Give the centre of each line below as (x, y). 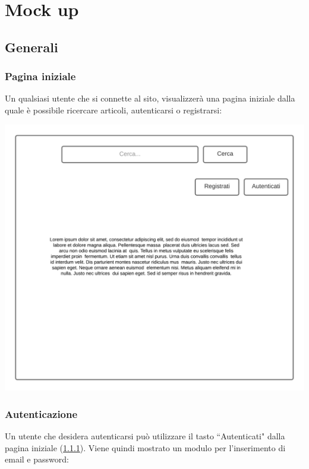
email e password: (37, 459)
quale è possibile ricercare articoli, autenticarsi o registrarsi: (113, 110)
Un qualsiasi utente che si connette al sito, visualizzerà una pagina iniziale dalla (150, 98)
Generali (31, 47)
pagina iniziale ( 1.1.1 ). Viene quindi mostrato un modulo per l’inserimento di (145, 447)
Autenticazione (41, 413)
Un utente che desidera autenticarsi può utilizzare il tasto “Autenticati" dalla (145, 436)
